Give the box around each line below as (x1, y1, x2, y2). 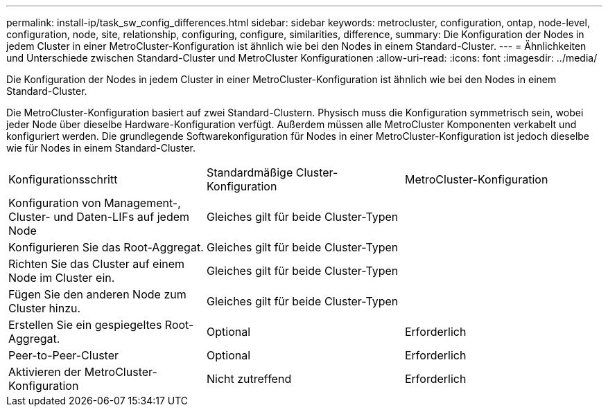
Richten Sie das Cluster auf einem (8, 257, 185, 271)
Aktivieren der (8, 365, 82, 379)
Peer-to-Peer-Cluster (8, 348, 119, 362)
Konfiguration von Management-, (8, 196, 181, 210)
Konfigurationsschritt (8, 172, 118, 186)
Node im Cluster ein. (8, 271, 115, 285)
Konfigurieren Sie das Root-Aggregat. (8, 240, 204, 254)
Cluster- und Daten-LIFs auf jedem (8, 210, 190, 224)
